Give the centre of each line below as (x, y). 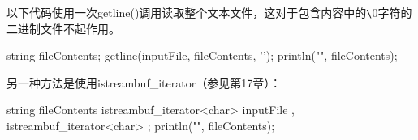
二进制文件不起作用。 (63, 28)
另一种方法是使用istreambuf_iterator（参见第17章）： (144, 82)
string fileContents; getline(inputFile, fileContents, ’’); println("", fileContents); (202, 55)
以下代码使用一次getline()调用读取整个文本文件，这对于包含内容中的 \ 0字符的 (209, 12)
